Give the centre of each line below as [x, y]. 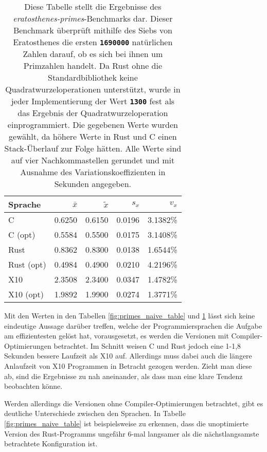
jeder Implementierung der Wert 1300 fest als [93, 101]
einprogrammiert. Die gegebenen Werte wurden [93, 125]
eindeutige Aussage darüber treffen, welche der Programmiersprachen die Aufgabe [133, 325]
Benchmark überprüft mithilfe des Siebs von [93, 30]
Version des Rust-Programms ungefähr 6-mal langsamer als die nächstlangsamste [132, 433]
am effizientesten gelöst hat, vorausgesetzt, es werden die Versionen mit [117, 336]
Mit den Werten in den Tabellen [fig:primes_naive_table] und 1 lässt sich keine [130, 315]
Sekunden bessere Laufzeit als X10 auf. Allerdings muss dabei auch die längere [128, 356]
